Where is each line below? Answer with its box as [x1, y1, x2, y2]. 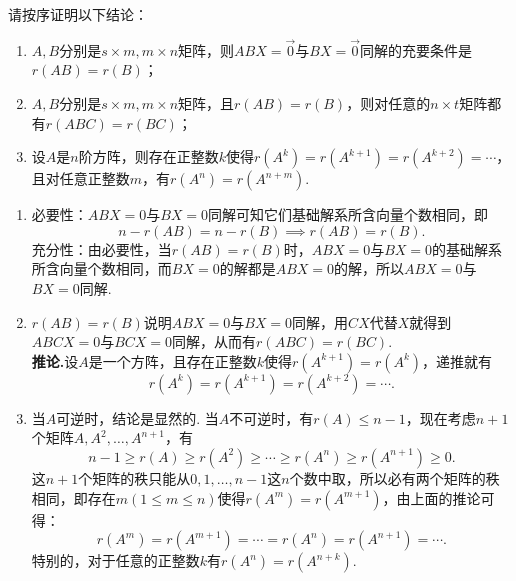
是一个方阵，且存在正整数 [88, 350, 257, 371]
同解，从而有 [172, 331, 257, 352]
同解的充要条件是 [359, 39, 472, 60]
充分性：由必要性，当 [31, 238, 172, 259]
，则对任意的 [346, 93, 431, 113]
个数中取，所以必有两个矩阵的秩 [289, 467, 500, 488]
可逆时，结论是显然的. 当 [56, 407, 219, 428]
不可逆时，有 [229, 407, 314, 428]
